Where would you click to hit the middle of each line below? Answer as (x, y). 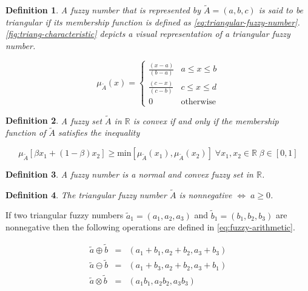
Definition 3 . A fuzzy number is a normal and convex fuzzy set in (129, 174)
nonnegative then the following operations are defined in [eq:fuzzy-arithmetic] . (150, 227)
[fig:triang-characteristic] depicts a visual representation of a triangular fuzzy (148, 34)
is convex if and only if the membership (206, 120)
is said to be (281, 10)
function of (26, 132)
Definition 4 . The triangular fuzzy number (86, 194)
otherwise (199, 102)
